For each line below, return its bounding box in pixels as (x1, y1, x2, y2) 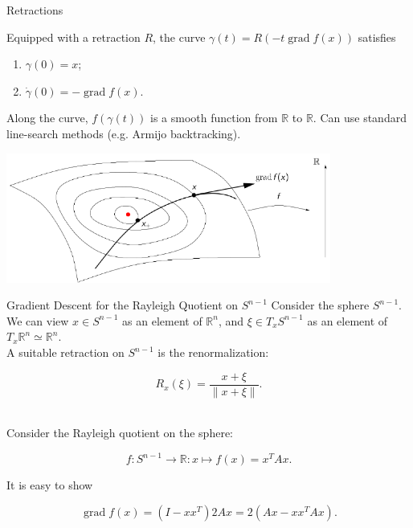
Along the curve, (6, 109, 88, 126)
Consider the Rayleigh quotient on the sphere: (6, 424, 233, 441)
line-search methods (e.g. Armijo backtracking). (6, 125, 241, 141)
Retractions (6, 2, 63, 18)
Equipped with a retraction (6, 28, 141, 45)
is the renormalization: (157, 344, 269, 361)
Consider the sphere (271, 297, 370, 313)
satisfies (358, 28, 396, 45)
